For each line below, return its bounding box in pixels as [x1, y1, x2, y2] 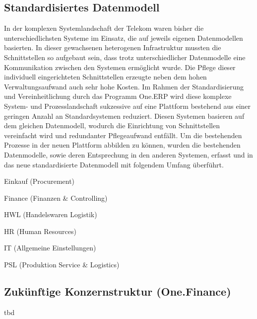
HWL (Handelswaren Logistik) [4, 209, 97, 220]
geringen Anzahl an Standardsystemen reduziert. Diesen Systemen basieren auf [4, 110, 245, 121]
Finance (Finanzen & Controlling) [4, 192, 108, 203]
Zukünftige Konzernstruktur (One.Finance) [4, 284, 231, 299]
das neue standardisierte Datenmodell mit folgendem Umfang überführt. [4, 159, 224, 169]
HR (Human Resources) [4, 226, 77, 236]
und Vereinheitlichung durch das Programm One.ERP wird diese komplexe [4, 91, 232, 101]
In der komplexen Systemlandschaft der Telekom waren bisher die [4, 23, 204, 33]
